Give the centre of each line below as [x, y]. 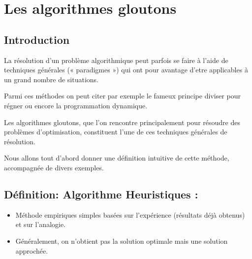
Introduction [37, 39]
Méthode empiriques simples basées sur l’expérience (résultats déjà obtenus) [130, 214]
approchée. [32, 250]
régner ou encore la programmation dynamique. [76, 105]
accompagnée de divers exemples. [54, 167]
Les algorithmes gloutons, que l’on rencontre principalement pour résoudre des [122, 122]
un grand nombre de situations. [51, 79]
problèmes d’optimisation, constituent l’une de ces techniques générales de [116, 132]
